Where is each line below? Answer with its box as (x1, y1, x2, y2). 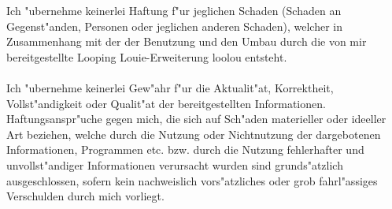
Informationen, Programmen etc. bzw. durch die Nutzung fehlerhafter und (6, 141, 364, 158)
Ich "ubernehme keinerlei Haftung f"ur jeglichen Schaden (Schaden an (6, 2, 342, 18)
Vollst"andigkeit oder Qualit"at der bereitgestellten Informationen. (6, 95, 326, 111)
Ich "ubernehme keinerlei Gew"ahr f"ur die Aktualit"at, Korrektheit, (6, 79, 334, 95)
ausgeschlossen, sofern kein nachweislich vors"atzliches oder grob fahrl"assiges (6, 172, 378, 188)
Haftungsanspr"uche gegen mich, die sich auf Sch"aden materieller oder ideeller (6, 110, 386, 127)
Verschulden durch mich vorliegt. (6, 188, 165, 204)
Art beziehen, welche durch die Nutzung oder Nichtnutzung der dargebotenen (6, 125, 381, 142)
